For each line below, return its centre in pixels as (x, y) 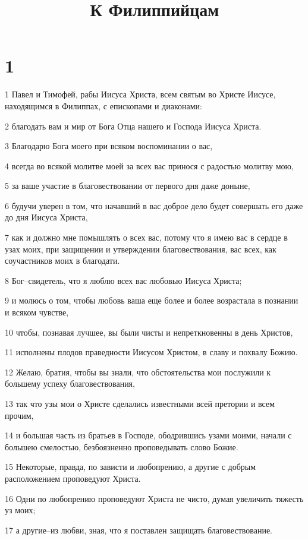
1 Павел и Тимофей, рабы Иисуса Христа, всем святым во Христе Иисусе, (140, 94)
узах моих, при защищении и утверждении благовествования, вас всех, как (141, 249)
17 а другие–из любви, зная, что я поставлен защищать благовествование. (139, 530)
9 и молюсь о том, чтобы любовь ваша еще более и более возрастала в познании (152, 300)
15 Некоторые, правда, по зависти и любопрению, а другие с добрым (131, 467)
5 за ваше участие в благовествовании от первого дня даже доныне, (128, 186)
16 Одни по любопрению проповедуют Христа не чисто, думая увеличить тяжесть (154, 498)
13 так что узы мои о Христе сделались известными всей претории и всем (140, 403)
